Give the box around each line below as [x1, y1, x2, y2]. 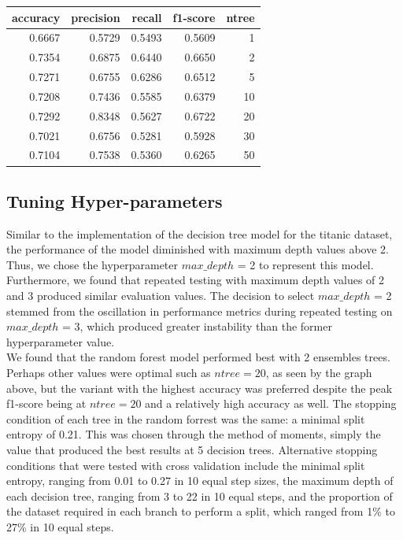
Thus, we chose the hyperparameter [6, 256, 179, 272]
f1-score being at [6, 395, 87, 412]
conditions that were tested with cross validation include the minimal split [6, 457, 365, 473]
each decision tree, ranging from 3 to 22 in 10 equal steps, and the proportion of [6, 487, 393, 504]
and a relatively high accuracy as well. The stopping [145, 395, 397, 412]
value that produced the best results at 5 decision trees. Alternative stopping [6, 442, 378, 458]
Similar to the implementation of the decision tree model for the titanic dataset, [6, 225, 393, 242]
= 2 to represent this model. [237, 256, 374, 272]
